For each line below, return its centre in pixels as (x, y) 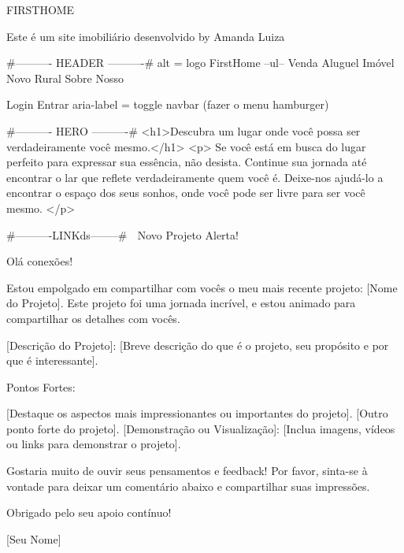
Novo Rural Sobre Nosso (65, 78)
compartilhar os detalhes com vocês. (93, 318)
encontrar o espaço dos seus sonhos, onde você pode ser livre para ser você (186, 193)
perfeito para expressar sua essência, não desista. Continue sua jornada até (187, 162)
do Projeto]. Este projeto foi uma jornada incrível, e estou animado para (181, 303)
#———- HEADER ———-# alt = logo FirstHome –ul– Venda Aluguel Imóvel (200, 63)
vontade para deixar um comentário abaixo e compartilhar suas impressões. (188, 486)
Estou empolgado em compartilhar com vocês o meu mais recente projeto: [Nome (202, 287)
